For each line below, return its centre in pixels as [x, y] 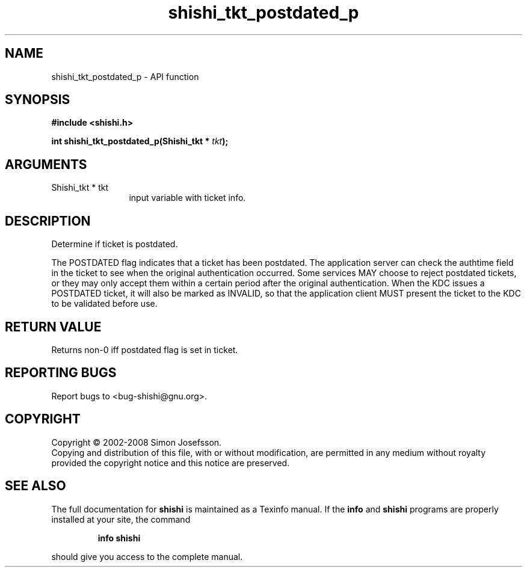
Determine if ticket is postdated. [115, 244]
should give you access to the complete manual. [147, 556]
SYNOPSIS [38, 100]
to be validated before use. [104, 304]
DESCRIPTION [48, 221]
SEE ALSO [35, 486]
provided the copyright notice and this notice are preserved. [171, 463]
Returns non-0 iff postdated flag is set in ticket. [145, 349]
